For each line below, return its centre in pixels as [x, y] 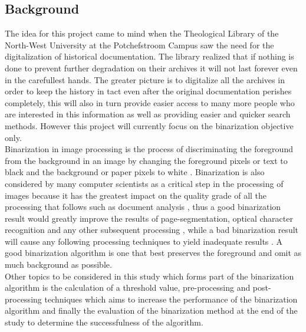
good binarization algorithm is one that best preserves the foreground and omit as [153, 253]
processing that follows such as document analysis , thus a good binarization [143, 207]
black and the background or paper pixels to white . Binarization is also [135, 172]
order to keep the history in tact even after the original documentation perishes [148, 91]
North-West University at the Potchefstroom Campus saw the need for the [139, 45]
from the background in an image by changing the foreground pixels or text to [146, 160]
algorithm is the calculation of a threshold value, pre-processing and [128, 287]
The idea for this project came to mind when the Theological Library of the [142, 33]
